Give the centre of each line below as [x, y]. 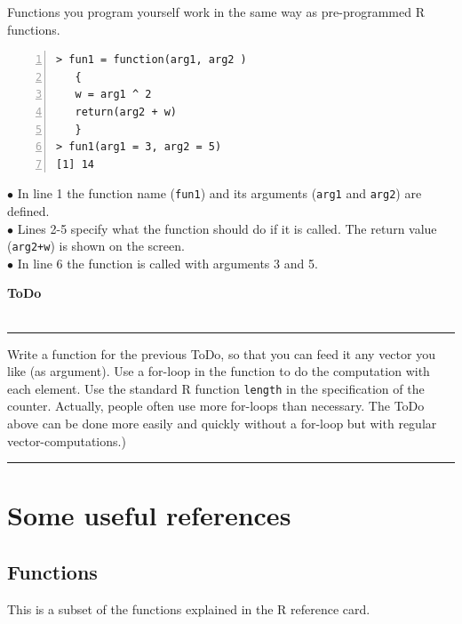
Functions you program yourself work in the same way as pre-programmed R [216, 12]
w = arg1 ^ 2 [113, 95]
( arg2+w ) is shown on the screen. [96, 246]
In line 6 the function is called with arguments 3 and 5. [167, 263]
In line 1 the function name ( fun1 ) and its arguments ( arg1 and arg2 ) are [219, 193]
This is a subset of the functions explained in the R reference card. [189, 608]
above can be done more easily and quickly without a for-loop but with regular [222, 424]
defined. [28, 211]
